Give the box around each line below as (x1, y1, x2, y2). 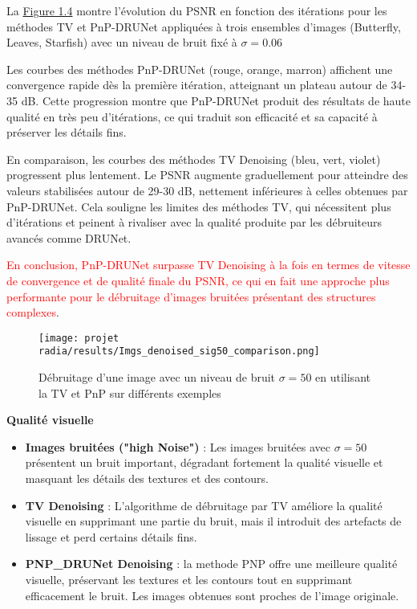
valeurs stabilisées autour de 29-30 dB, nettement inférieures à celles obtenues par (6, 182, 408, 198)
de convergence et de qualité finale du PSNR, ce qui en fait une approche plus (6, 272, 390, 288)
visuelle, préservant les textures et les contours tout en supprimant (25, 570, 353, 587)
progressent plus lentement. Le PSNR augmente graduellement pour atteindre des (6, 166, 408, 183)
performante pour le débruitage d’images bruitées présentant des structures (6, 288, 376, 304)
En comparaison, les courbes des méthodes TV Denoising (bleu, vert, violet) (6, 150, 381, 167)
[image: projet (38, 332, 119, 344)
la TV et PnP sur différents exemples (38, 384, 221, 401)
